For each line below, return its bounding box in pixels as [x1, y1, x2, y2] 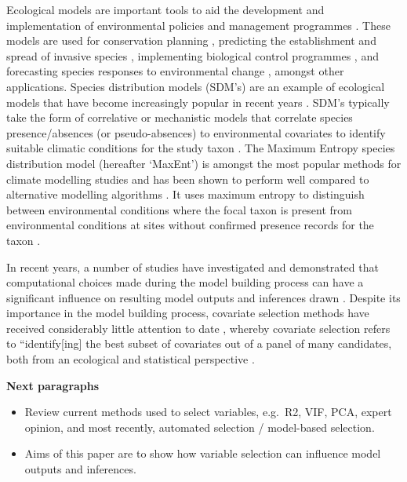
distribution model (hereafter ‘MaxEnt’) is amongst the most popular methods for [6, 155, 402, 171]
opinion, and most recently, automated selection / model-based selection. [24, 418, 375, 435]
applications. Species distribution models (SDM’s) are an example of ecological [6, 78, 385, 94]
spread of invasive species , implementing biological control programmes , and [6, 47, 379, 64]
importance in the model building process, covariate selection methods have [6, 305, 369, 321]
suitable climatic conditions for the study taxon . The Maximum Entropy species [6, 140, 395, 156]
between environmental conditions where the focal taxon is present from [6, 201, 352, 217]
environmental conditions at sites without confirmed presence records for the [6, 217, 374, 233]
